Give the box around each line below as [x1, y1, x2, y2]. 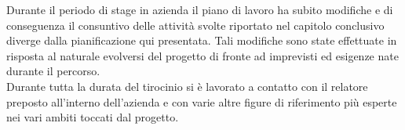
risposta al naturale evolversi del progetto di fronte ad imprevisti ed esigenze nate [6, 47, 399, 63]
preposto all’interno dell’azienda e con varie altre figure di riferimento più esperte [6, 93, 397, 110]
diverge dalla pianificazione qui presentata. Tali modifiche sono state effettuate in [6, 32, 397, 49]
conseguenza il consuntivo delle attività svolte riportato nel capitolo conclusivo [6, 16, 385, 33]
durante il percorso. [6, 63, 100, 79]
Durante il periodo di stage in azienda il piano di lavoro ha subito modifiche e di [6, 2, 393, 17]
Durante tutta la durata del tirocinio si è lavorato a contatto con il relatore [6, 78, 368, 94]
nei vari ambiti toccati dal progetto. [6, 109, 179, 125]
